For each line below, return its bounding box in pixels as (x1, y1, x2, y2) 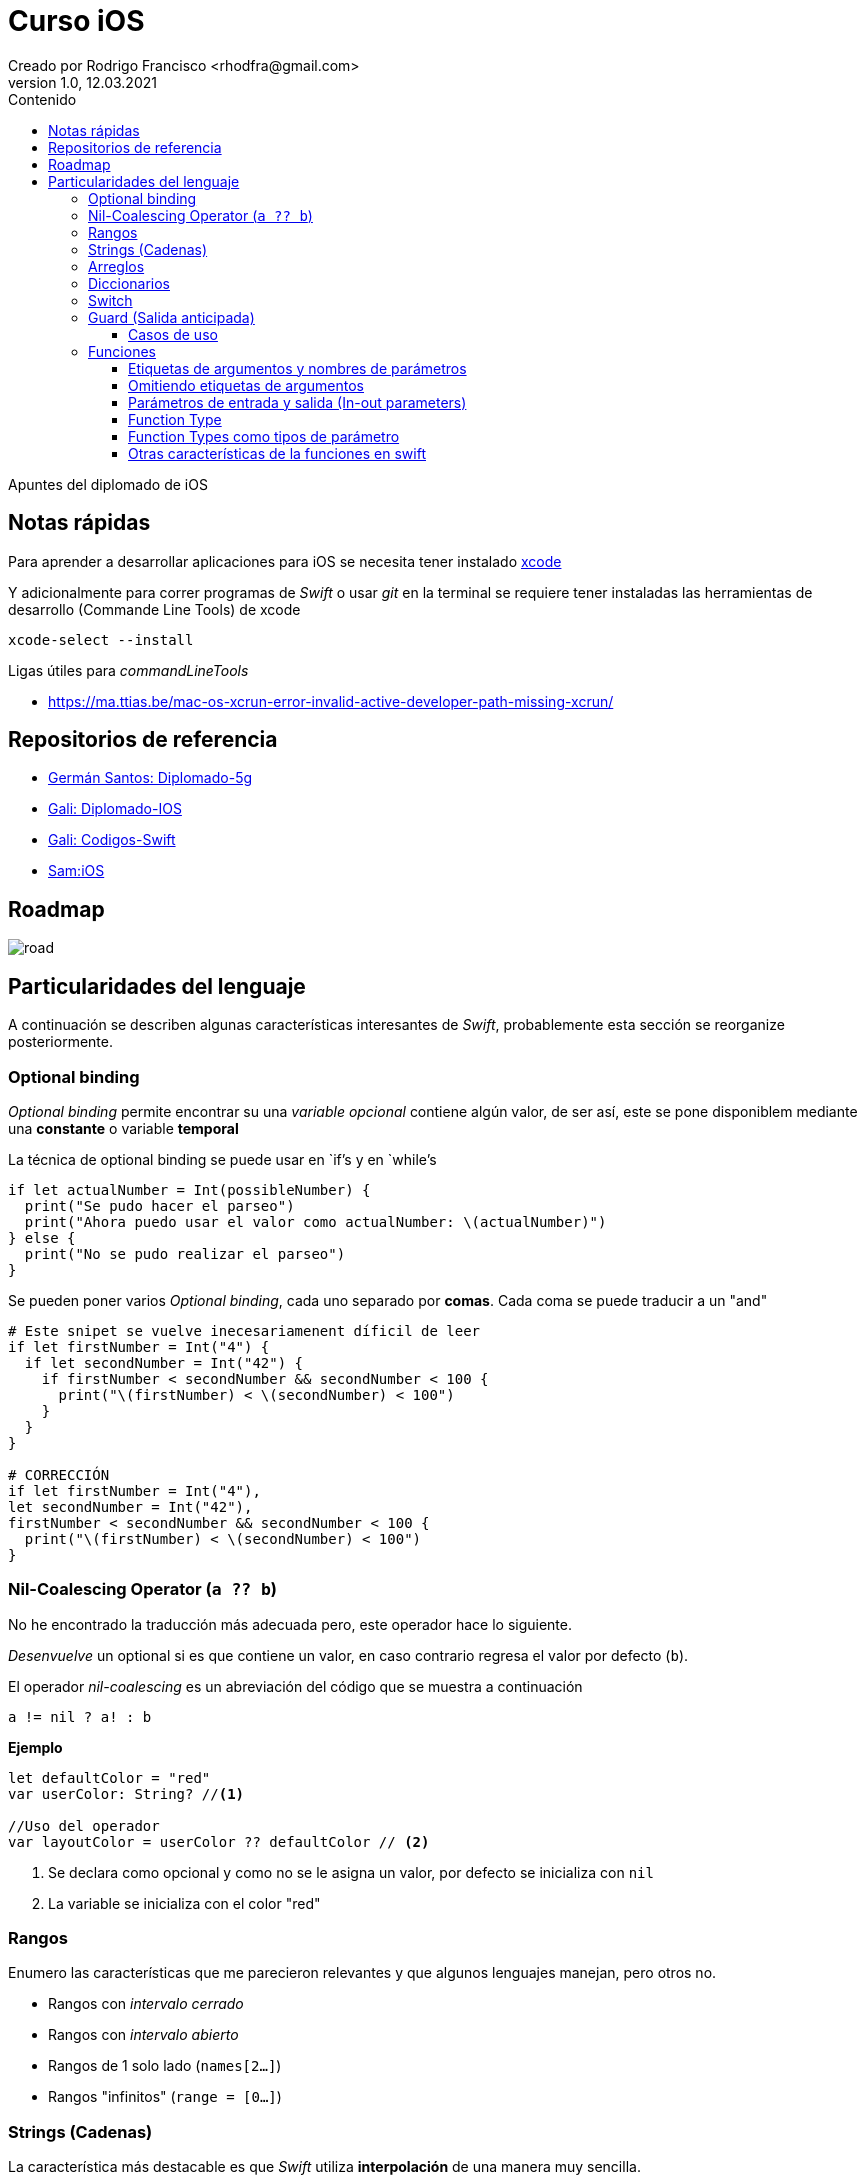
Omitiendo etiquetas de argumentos (128, 376, 365, 394)
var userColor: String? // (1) (8, 1785, 245, 1802)
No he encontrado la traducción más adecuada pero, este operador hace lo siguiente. (8, 1615, 573, 1633)
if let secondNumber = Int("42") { (24, 1354, 304, 1371)
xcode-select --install (8, 631, 194, 648)
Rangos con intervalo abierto (48, 2026, 239, 2044)
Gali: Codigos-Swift (48, 831, 176, 849)
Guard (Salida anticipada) (88, 308, 255, 326)
